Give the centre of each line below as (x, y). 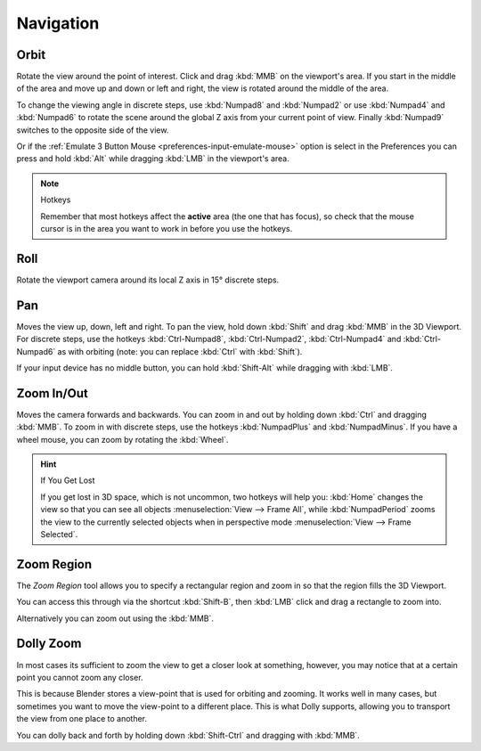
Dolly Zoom (49, 644)
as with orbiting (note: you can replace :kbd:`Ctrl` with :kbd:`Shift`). (180, 351)
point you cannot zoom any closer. (80, 677)
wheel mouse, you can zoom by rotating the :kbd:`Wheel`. (122, 439)
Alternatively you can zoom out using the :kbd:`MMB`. (115, 618)
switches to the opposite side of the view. (93, 130)
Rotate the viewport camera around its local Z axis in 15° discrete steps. (148, 280)
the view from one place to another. (82, 719)
